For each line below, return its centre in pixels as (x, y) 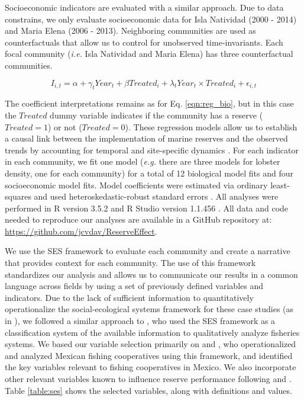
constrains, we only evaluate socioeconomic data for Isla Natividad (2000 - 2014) (151, 19)
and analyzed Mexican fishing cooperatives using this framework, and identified (149, 355)
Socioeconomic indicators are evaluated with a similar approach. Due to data (144, 7)
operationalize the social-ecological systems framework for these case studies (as (149, 309)
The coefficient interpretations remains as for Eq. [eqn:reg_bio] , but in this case (149, 103)
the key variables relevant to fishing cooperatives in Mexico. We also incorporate (151, 367)
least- (280, 185)
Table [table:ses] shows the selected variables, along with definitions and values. (148, 390)
